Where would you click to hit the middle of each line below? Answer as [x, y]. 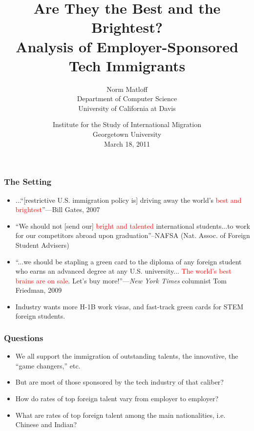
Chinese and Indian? [46, 424]
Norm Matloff [127, 89]
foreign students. [40, 316]
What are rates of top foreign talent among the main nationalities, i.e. [120, 415]
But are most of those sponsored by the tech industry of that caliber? [119, 382]
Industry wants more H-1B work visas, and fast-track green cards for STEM [129, 306]
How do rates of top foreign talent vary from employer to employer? [117, 399]
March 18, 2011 [127, 143]
